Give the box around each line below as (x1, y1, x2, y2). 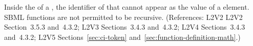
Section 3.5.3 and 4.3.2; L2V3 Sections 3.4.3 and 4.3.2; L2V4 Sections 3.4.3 (4, 21, 245, 32)
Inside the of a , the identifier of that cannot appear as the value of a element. (4, 2, 249, 12)
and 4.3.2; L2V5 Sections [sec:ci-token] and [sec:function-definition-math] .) (4, 31, 241, 42)
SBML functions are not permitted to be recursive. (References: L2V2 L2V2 (4, 11, 243, 22)
